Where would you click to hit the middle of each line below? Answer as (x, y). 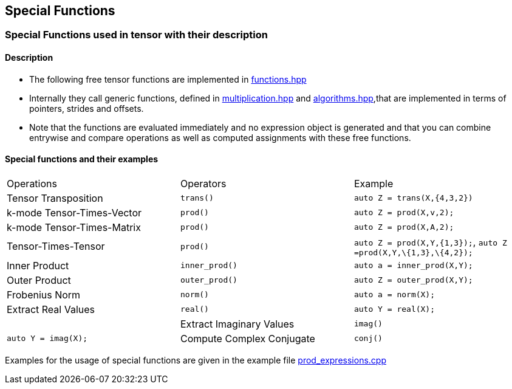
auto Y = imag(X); (47, 339)
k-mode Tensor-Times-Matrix (74, 227)
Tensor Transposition (55, 198)
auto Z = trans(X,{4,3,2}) (413, 198)
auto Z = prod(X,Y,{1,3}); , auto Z (430, 242)
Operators (203, 183)
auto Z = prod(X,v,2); (404, 213)
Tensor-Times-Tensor (56, 246)
